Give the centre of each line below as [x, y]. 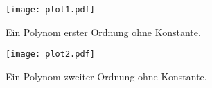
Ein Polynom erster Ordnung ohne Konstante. [103, 32]
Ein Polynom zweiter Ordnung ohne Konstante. [106, 76]
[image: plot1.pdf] [50, 10]
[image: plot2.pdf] [50, 54]
